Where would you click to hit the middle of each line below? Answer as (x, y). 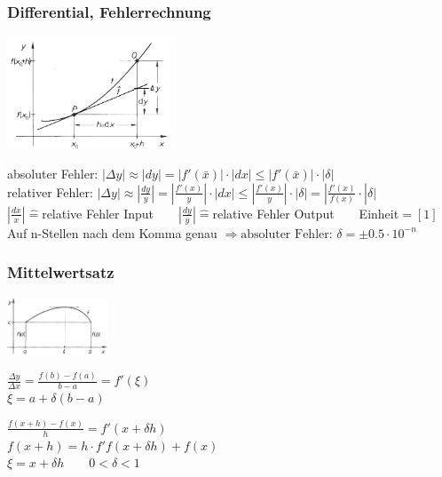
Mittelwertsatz (61, 272)
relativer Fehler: (50, 191)
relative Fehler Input (98, 213)
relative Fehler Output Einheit (306, 213)
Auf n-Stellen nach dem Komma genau (112, 232)
